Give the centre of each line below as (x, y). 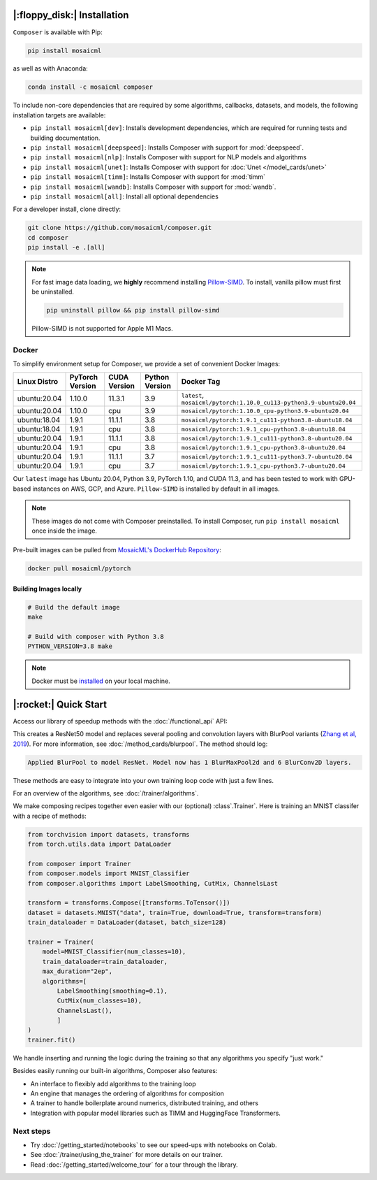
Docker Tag (201, 382)
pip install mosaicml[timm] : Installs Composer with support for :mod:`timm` (148, 177)
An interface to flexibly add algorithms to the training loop (113, 1084)
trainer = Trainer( (61, 942)
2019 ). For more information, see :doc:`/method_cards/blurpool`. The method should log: (140, 744)
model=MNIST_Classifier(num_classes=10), (114, 952)
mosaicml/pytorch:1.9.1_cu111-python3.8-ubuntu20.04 (267, 438)
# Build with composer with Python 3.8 (96, 637)
